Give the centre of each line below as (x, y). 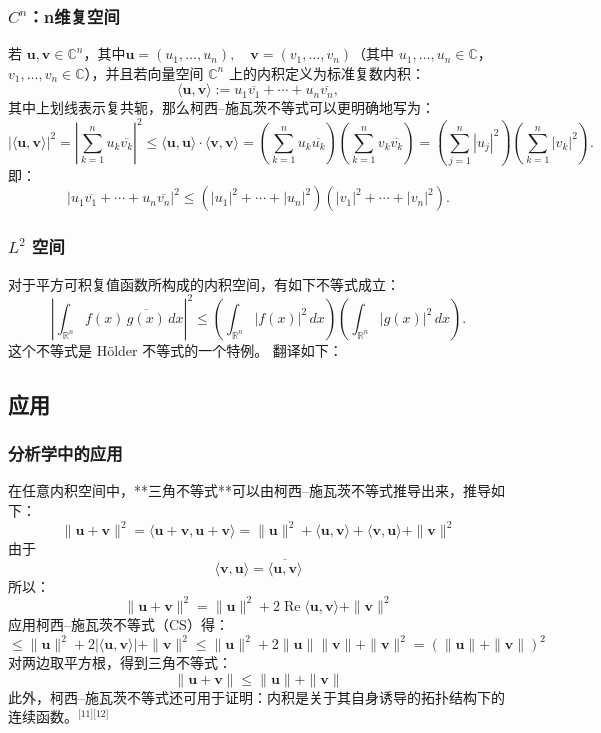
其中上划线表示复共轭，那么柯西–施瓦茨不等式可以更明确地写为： (221, 107)
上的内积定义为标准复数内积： (326, 72)
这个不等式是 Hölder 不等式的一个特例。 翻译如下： (175, 349)
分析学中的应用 (65, 453)
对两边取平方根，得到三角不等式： (120, 662)
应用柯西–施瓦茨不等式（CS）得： (118, 623)
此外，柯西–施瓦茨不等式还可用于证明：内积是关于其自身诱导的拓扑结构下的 (256, 696)
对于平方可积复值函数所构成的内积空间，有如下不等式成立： (204, 283)
